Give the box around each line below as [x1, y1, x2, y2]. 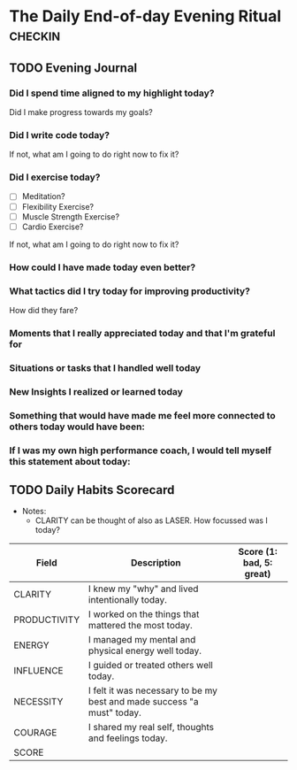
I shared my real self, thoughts [88, 721, 215, 734]
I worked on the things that [88, 608, 200, 620]
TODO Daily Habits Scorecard [9, 482, 175, 497]
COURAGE [13, 727, 57, 739]
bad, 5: [242, 557, 273, 569]
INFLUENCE [13, 665, 64, 677]
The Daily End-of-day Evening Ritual [9, 6, 282, 27]
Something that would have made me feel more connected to [9, 409, 276, 421]
